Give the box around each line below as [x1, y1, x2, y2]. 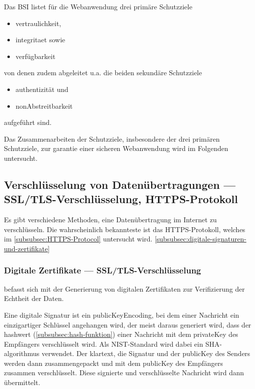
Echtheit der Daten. [4, 293, 64, 303]
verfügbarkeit [15, 51, 56, 61]
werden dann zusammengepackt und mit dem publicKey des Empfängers [4, 358, 223, 368]
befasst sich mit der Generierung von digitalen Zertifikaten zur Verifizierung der [4, 283, 245, 294]
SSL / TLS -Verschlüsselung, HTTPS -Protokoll [4, 191, 238, 207]
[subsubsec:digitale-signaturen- [155, 234, 247, 244]
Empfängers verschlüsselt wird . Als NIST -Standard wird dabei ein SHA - [4, 338, 222, 349]
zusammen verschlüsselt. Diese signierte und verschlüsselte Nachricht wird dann [4, 367, 244, 378]
